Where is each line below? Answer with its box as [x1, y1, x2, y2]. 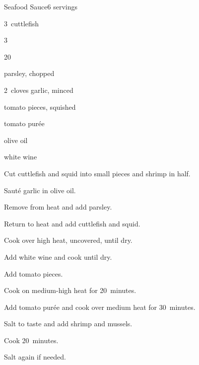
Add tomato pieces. [4, 268, 63, 279]
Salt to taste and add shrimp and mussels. [4, 318, 133, 329]
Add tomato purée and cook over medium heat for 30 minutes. [4, 301, 196, 312]
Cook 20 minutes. [4, 335, 59, 345]
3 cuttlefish [4, 18, 39, 28]
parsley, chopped [4, 68, 55, 78]
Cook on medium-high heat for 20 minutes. [4, 285, 136, 295]
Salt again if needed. [4, 352, 66, 362]
